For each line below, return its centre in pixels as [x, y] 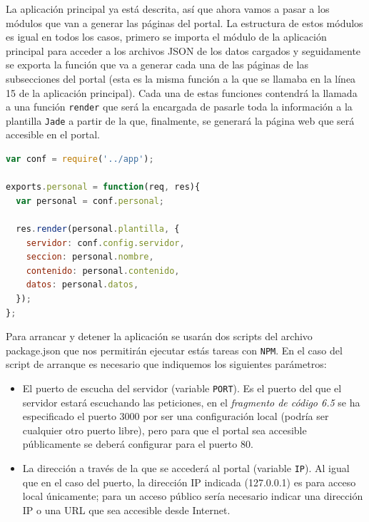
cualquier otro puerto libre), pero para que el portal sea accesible [165, 430]
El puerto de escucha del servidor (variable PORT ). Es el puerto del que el [182, 388]
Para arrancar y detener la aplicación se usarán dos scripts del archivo [159, 336]
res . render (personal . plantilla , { [98, 229]
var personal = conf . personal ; [90, 201]
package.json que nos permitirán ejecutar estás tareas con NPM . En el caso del [174, 350]
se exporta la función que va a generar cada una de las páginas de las [157, 65]
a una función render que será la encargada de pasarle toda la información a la [179, 107]
